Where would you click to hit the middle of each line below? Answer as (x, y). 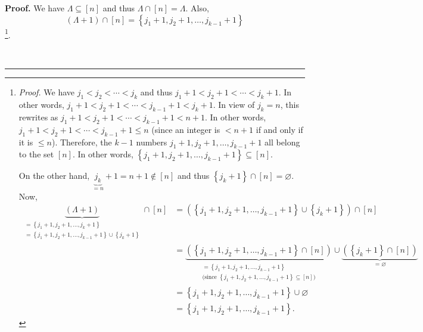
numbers (152, 142)
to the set (36, 154)
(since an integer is (186, 129)
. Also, (197, 8)
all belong (282, 142)
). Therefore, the (82, 142)
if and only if (279, 129)
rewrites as (38, 117)
